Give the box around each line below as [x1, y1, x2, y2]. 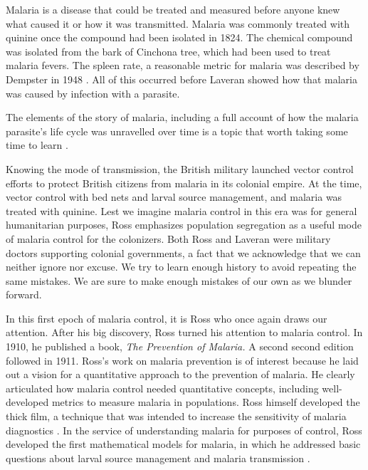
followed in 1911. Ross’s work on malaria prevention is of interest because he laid [6, 352, 359, 367]
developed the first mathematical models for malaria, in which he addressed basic [6, 437, 361, 451]
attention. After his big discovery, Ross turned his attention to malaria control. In [6, 325, 363, 340]
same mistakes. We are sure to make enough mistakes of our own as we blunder [6, 273, 352, 288]
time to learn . [6, 137, 68, 152]
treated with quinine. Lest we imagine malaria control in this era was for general [6, 203, 357, 218]
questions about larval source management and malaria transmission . [6, 450, 310, 465]
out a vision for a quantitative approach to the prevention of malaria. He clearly [6, 367, 355, 382]
